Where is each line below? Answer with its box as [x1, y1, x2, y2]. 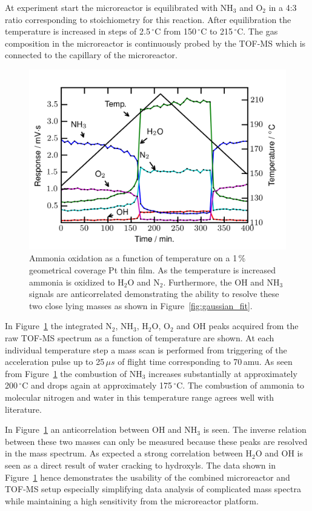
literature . [5, 402, 42, 415]
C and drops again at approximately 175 [22, 379, 173, 392]
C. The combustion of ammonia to [176, 379, 305, 392]
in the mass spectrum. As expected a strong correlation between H [5, 447, 253, 459]
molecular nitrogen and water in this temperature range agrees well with [5, 390, 274, 403]
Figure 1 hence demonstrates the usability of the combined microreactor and [5, 470, 290, 483]
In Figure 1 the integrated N [5, 319, 112, 332]
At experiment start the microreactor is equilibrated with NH [5, 1, 233, 13]
